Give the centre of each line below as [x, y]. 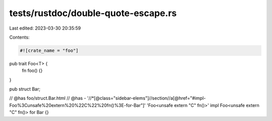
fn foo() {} [32, 71]
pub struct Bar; [25, 89]
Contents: [19, 37]
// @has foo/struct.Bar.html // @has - [48, 98]
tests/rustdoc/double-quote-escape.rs [93, 13]
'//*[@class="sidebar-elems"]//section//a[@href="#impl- [147, 98]
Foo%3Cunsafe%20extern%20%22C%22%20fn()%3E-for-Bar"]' [78, 105]
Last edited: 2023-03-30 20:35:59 [45, 28]
